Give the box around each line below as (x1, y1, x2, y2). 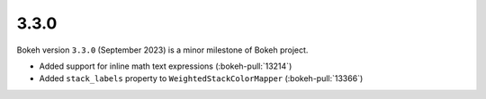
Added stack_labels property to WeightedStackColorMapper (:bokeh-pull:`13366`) (39, 73, 364, 84)
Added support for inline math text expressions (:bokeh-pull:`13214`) (39, 61, 292, 71)
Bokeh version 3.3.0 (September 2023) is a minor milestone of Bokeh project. (16, 45, 309, 55)
